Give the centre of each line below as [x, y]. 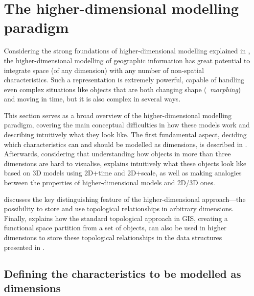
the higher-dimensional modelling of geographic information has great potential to [127, 60]
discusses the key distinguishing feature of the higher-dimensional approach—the [125, 199]
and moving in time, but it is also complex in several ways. [92, 99]
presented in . [24, 247]
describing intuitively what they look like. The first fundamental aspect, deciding [125, 135]
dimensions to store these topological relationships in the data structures [113, 237]
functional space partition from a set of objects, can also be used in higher [115, 228]
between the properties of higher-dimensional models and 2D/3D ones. [110, 183]
